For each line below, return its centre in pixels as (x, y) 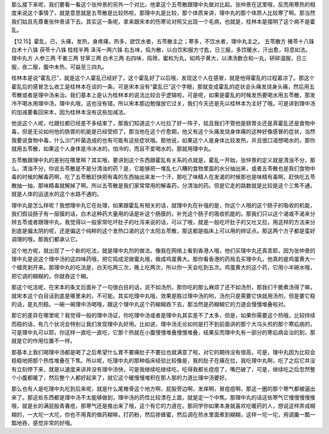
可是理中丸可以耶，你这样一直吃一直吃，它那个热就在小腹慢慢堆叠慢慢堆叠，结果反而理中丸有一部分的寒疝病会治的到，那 (163, 332)
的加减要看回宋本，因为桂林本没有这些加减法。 (70, 112)
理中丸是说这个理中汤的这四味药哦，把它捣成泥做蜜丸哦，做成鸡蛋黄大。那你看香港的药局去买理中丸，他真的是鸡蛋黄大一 (163, 259)
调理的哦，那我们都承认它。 (46, 239)
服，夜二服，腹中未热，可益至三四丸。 (59, 66)
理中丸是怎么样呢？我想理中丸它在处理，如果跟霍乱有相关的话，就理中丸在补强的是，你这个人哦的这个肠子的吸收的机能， (163, 205)
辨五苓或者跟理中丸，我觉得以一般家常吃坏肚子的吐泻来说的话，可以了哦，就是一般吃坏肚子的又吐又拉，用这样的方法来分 (163, 222)
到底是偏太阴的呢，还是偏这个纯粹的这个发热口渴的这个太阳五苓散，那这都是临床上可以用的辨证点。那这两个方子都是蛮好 (163, 231)
